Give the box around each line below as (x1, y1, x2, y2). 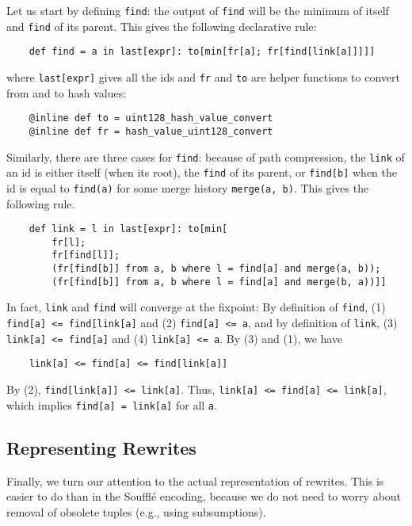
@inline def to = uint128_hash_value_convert (29, 112, 273, 124)
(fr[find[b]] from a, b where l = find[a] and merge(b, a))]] (51, 276, 387, 288)
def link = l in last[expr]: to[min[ (29, 223, 228, 235)
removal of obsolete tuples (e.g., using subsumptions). (6, 503, 266, 520)
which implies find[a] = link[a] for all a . (6, 396, 217, 413)
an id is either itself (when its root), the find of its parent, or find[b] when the (6, 164, 398, 181)
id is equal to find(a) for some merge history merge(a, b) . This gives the (6, 179, 369, 196)
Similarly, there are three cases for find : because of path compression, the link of (6, 148, 405, 165)
